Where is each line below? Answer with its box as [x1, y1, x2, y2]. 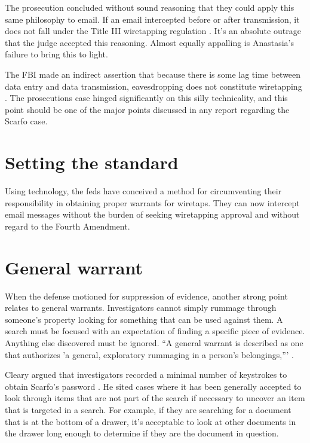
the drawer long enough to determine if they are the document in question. [5, 427, 279, 439]
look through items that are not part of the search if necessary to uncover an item [5, 392, 305, 404]
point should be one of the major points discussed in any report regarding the [5, 103, 290, 115]
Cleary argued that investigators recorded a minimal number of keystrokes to [5, 368, 287, 381]
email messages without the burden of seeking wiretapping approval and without [5, 208, 300, 221]
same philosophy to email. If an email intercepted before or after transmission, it [5, 13, 300, 25]
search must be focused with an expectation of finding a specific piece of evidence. [5, 325, 305, 337]
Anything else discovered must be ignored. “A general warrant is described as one [5, 336, 303, 349]
